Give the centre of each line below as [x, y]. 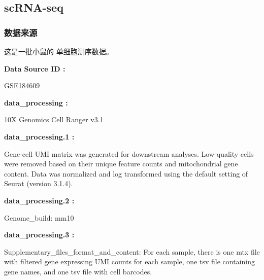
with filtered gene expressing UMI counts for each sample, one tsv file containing [129, 261]
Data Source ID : [35, 68]
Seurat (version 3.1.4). [39, 183]
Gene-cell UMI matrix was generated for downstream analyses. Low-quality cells [129, 153]
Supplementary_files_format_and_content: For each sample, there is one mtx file [132, 251]
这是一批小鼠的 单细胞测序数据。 [59, 51]
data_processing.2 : [39, 200]
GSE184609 [22, 85]
